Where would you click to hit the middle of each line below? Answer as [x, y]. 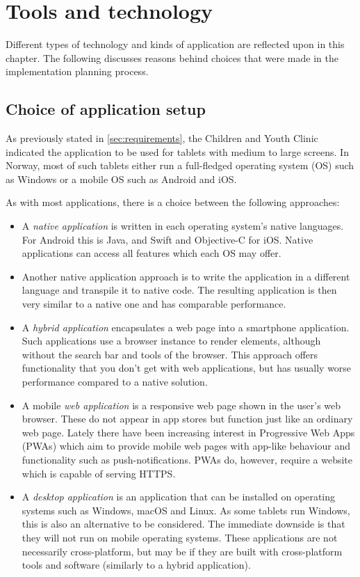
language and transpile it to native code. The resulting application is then [179, 290]
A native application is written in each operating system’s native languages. [183, 226]
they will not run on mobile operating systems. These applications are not [180, 537]
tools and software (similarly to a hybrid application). [136, 565]
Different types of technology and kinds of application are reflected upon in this [175, 44]
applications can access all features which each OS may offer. [152, 253]
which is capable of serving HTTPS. [99, 473]
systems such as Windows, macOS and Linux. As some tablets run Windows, [186, 510]
